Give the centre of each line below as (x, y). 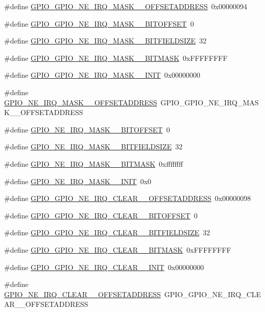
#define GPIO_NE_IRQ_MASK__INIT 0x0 (78, 181)
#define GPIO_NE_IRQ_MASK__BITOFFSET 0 (87, 129)
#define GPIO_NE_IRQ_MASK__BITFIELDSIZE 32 (93, 147)
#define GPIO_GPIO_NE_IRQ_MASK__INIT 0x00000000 (102, 75)
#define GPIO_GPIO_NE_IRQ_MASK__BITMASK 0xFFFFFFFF (116, 58)
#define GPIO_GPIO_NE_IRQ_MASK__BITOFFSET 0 (99, 23)
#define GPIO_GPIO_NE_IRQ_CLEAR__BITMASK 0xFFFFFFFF (118, 249)
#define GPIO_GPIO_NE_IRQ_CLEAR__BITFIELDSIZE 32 (107, 232)
